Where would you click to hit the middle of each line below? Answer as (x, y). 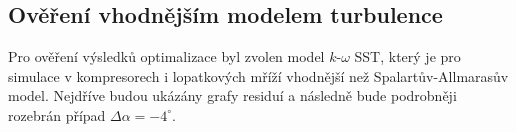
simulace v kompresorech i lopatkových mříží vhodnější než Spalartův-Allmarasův (258, 75)
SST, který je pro (407, 56)
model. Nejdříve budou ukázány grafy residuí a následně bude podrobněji (232, 95)
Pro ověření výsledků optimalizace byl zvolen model (166, 56)
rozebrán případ (57, 114)
